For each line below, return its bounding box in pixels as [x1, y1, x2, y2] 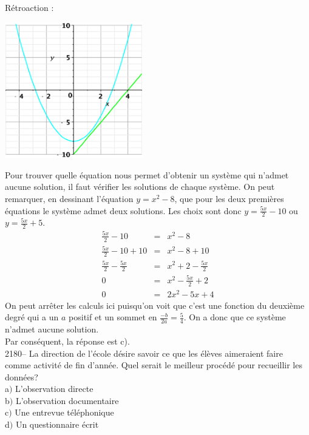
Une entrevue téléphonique [15, 406, 114, 419]
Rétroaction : [5, 1, 54, 13]
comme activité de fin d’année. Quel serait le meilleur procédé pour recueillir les [5, 359, 302, 371]
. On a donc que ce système [183, 311, 286, 323]
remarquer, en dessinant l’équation [5, 192, 134, 205]
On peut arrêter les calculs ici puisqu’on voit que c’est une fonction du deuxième [5, 298, 305, 311]
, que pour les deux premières [174, 192, 284, 205]
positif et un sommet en [69, 311, 157, 323]
